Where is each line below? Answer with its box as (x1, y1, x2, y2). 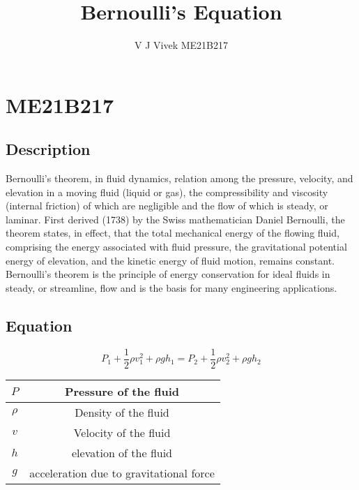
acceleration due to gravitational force (29, 464, 215, 481)
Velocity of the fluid (73, 424, 171, 440)
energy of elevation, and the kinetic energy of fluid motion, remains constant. (6, 253, 335, 267)
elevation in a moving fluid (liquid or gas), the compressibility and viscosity (6, 184, 328, 199)
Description (6, 138, 91, 160)
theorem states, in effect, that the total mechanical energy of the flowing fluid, (6, 225, 339, 240)
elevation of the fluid (72, 444, 173, 461)
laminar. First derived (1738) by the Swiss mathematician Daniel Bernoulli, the (6, 211, 345, 226)
